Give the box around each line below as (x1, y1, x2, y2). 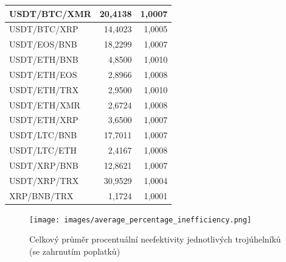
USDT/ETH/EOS (9, 68, 77, 80)
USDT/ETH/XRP (9, 113, 78, 126)
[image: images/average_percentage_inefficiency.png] (29, 215, 252, 224)
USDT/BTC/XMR (9, 7, 91, 19)
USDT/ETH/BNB (9, 53, 78, 66)
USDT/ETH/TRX (9, 83, 79, 96)
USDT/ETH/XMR (9, 98, 80, 111)
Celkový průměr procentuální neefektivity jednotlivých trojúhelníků (29, 233, 281, 246)
